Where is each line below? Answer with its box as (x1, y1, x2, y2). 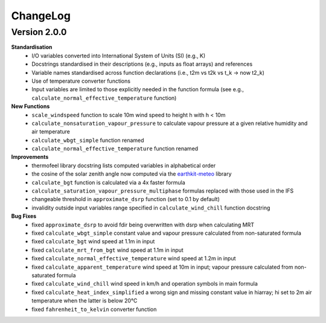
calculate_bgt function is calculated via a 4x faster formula (31, 179, 185, 186)
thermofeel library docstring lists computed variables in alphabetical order (31, 162, 216, 169)
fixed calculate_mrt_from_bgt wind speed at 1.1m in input (31, 246, 184, 254)
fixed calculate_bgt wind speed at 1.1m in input (31, 238, 155, 245)
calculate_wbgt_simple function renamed (31, 136, 144, 144)
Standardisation (11, 43, 53, 51)
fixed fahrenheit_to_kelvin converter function (31, 305, 157, 313)
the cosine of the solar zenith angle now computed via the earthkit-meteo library (31, 170, 232, 177)
